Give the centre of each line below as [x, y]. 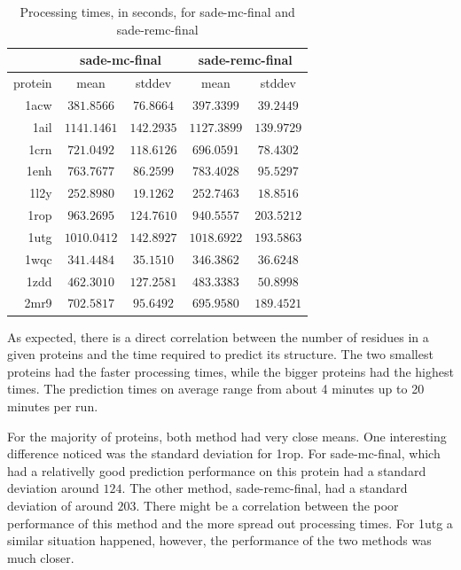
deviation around [53, 488]
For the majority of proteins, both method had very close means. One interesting [227, 436]
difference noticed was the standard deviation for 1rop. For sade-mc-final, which [224, 453]
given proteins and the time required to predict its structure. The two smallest [220, 354]
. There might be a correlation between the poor [267, 505]
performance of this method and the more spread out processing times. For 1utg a [230, 523]
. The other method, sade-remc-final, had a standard [265, 488]
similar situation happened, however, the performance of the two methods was [219, 540]
